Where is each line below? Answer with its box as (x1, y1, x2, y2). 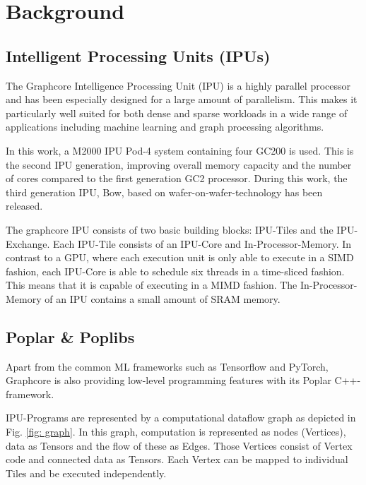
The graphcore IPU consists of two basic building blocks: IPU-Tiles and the (6, 222, 333, 236)
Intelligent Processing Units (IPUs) (6, 44, 271, 66)
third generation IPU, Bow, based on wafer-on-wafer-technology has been (6, 184, 323, 199)
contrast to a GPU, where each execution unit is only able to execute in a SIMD (6, 250, 354, 265)
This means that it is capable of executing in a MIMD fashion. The (6, 277, 297, 292)
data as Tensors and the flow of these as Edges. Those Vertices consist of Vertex (6, 438, 353, 453)
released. (6, 198, 43, 213)
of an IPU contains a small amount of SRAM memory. (45, 291, 281, 306)
